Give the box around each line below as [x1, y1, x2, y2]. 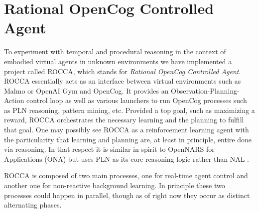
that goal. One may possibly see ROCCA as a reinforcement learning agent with [4, 124, 249, 135]
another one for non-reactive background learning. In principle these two [4, 180, 225, 191]
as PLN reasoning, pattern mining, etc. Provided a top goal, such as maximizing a [4, 105, 255, 115]
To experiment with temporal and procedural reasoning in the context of [4, 46, 226, 57]
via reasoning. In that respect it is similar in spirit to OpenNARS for [4, 144, 215, 154]
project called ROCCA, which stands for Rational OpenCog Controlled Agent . [4, 66, 241, 76]
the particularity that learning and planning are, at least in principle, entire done [4, 134, 252, 144]
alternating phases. [4, 200, 62, 210]
